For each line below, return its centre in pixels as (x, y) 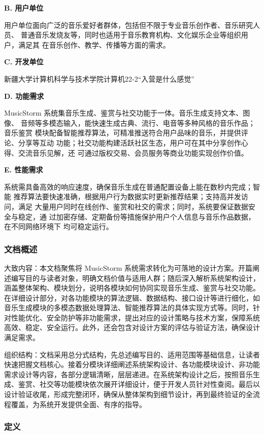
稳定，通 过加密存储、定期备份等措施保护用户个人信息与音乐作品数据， (137, 216)
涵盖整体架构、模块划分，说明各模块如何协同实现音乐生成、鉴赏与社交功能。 (132, 288)
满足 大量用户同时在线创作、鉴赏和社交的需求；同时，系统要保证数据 (133, 206)
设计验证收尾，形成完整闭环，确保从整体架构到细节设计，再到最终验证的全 (128, 394)
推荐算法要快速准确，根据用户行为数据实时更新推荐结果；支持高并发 (127, 196)
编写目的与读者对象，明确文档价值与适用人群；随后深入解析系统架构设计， (135, 278)
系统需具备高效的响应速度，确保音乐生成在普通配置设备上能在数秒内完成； (128, 186)
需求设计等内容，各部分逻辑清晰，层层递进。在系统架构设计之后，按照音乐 (128, 374)
